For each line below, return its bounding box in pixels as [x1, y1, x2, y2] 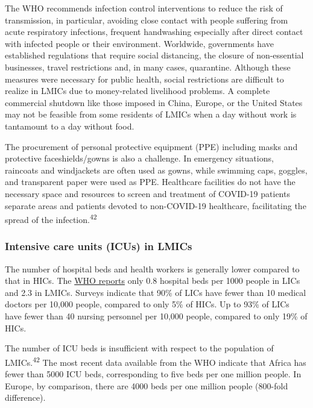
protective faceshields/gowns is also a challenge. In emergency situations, [5, 152, 274, 165]
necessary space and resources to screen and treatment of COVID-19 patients [5, 187, 290, 199]
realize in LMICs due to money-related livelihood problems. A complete [5, 84, 270, 97]
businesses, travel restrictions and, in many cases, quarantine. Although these [5, 60, 291, 73]
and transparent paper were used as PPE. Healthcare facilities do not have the [5, 175, 296, 188]
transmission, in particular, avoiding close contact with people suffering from [5, 13, 288, 26]
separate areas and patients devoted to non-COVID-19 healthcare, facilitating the [5, 199, 306, 212]
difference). [5, 391, 46, 404]
